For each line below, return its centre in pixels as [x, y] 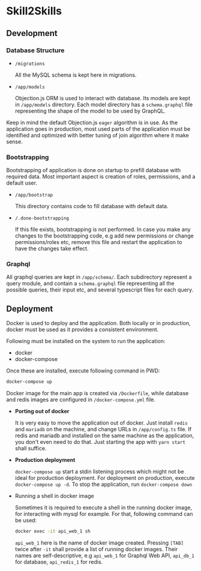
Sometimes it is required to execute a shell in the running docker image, [103, 507]
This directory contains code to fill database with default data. [91, 206]
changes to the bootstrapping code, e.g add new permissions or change [104, 236]
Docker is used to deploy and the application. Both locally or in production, [98, 323]
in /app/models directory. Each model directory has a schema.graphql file [104, 104]
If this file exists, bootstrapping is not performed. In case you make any [103, 230]
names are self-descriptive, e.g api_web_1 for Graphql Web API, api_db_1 [105, 555]
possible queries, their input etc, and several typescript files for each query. [100, 290]
